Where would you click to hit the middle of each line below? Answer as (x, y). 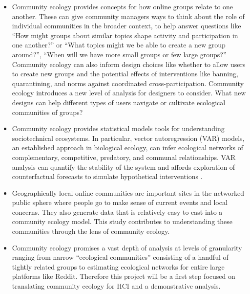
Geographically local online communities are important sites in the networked (128, 192)
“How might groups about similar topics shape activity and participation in (125, 35)
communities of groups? (47, 112)
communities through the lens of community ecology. (91, 231)
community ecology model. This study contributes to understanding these (122, 221)
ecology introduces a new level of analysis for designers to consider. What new (129, 93)
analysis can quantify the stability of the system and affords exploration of (124, 167)
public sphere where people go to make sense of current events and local (120, 202)
